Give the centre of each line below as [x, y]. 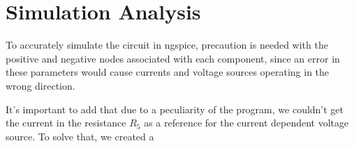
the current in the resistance [66, 123]
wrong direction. [40, 85]
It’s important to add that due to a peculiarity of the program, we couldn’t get [175, 109]
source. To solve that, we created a [80, 136]
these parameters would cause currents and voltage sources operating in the [168, 72]
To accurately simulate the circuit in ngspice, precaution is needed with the [167, 45]
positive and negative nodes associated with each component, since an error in [173, 58]
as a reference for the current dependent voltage [246, 123]
